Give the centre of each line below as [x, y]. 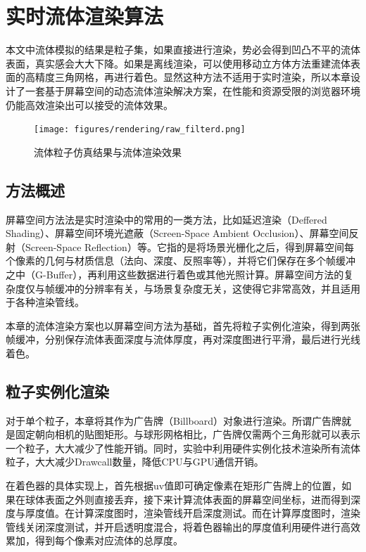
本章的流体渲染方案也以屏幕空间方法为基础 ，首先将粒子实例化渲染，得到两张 [183, 325]
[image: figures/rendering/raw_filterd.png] [140, 130]
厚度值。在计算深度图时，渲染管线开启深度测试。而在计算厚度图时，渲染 [193, 513]
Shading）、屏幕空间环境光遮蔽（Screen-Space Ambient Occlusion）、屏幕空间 [177, 233]
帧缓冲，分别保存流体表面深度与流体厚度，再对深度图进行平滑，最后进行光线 [183, 339]
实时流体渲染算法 [85, 16]
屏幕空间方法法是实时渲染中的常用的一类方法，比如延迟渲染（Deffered [166, 219]
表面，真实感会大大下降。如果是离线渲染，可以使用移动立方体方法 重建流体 [178, 63]
